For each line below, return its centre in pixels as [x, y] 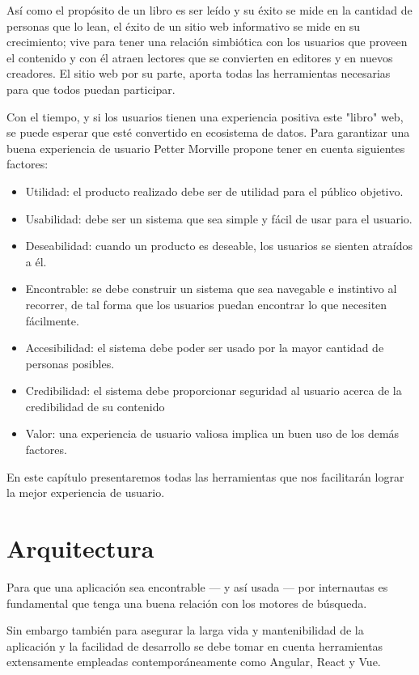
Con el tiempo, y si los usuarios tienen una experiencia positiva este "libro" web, [205, 116]
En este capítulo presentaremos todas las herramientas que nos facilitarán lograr [205, 476]
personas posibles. [70, 363]
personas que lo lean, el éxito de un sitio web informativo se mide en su [184, 25]
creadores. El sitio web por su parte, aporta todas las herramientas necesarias [199, 73]
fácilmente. [52, 320]
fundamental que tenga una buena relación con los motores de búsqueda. [187, 603]
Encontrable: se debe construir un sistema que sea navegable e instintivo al [211, 289]
